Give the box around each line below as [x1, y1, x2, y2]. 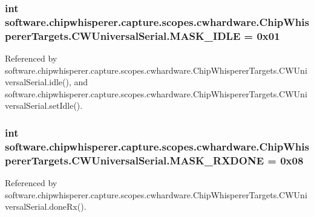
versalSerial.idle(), [5, 76, 71, 88]
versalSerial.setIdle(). [5, 99, 83, 112]
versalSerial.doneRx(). [5, 200, 87, 213]
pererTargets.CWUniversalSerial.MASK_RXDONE [5, 152, 264, 167]
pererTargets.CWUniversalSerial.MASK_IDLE [5, 28, 241, 43]
